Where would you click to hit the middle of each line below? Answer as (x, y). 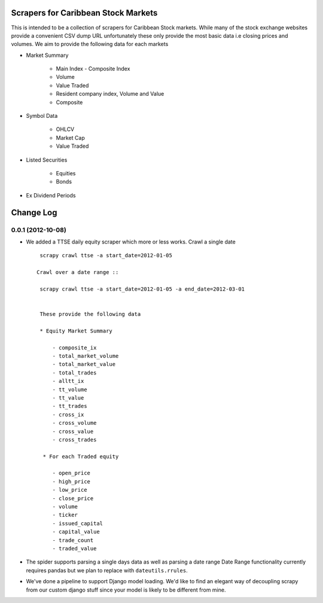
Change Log (34, 212)
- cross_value (73, 431)
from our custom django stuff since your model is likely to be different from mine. (126, 590)
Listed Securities (47, 160)
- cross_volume (74, 423)
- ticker (65, 515)
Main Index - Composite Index (93, 69)
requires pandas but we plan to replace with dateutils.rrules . (107, 570)
